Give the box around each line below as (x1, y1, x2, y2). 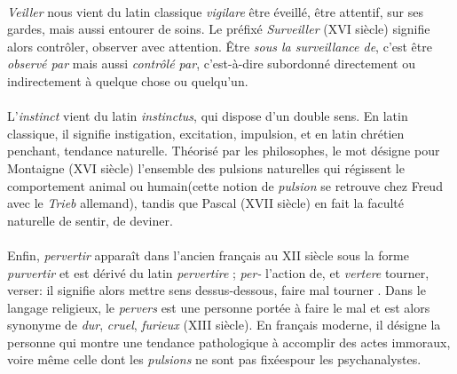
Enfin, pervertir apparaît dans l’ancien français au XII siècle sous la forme (7, 245, 409, 264)
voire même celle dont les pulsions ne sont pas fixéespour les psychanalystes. (7, 350, 422, 369)
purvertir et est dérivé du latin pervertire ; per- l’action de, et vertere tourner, (7, 263, 429, 282)
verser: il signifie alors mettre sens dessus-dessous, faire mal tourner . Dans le (7, 281, 426, 299)
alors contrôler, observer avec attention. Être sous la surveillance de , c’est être (7, 36, 432, 55)
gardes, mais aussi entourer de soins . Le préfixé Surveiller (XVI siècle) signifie (7, 20, 430, 38)
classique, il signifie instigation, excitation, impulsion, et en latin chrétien (7, 123, 405, 142)
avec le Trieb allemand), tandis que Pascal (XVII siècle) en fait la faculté (7, 194, 404, 212)
